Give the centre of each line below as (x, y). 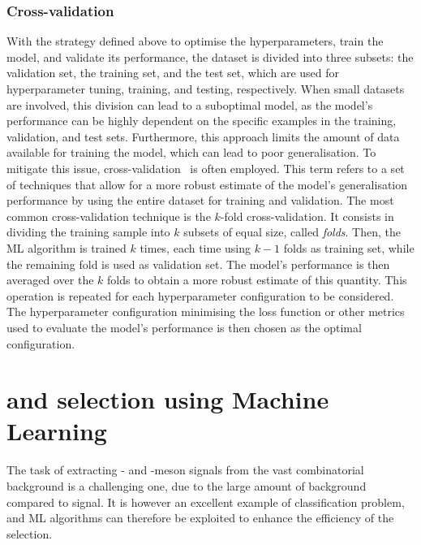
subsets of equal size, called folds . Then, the (292, 232)
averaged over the (50, 280)
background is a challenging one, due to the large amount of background (187, 486)
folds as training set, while (349, 247)
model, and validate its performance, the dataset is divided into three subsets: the (210, 56)
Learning (57, 431)
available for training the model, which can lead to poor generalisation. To (191, 152)
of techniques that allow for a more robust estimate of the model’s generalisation (207, 184)
